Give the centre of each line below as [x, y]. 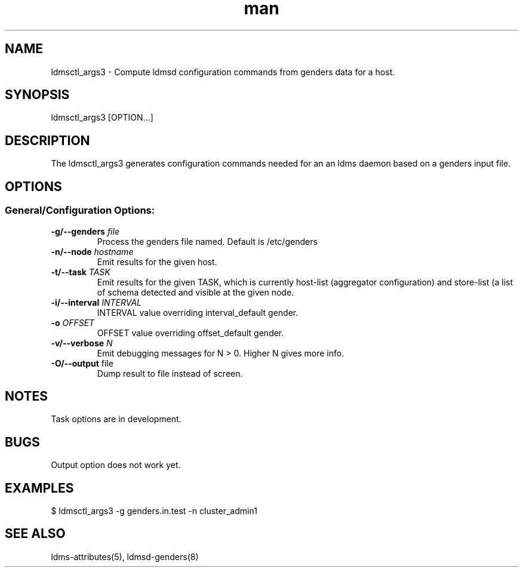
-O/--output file [82, 363]
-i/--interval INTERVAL [96, 302]
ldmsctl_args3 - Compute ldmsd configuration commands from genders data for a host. [223, 72]
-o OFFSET [73, 322]
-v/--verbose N [82, 343]
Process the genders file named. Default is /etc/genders [207, 241]
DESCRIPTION [47, 140]
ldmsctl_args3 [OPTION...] [102, 118]
